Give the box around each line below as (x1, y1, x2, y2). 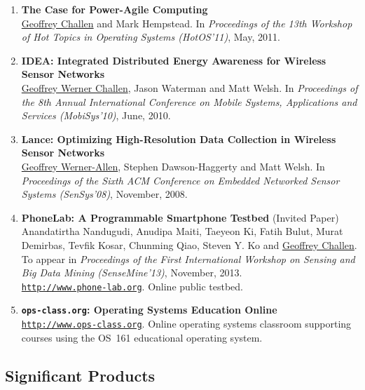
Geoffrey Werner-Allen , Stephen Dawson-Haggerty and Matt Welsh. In (21, 159, 325, 173)
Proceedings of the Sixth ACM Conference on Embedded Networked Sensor (21, 173, 340, 187)
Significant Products (5, 364, 156, 386)
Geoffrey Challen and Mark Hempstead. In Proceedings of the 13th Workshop (21, 15, 352, 30)
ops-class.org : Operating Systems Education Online (21, 302, 277, 317)
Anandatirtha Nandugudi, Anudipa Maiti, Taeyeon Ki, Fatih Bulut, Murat (21, 224, 343, 238)
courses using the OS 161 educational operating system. (21, 330, 263, 344)
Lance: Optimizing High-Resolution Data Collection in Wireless (21, 131, 336, 146)
